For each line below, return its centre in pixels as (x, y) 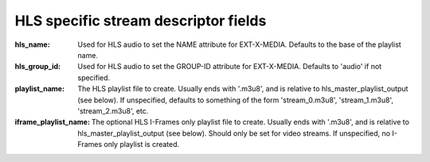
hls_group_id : (38, 67)
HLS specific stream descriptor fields (141, 21)
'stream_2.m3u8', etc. (113, 110)
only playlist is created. (142, 145)
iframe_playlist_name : (53, 122)
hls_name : (33, 44)
